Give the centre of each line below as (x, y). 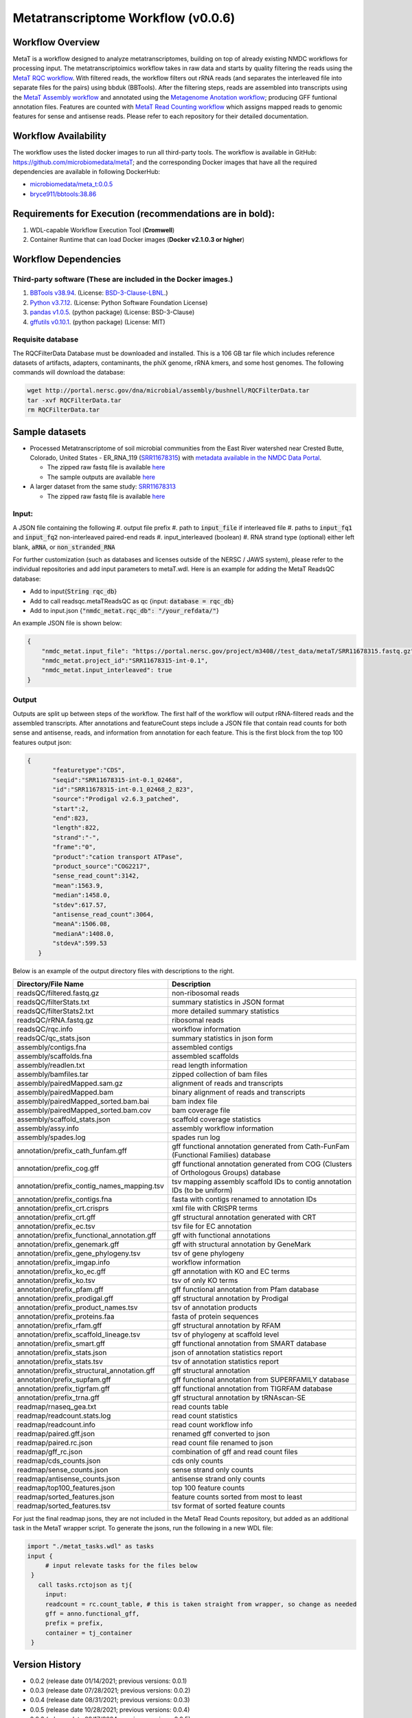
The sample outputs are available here (101, 477)
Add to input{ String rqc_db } (73, 592)
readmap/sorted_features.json (66, 1497)
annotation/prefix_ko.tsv (56, 1280)
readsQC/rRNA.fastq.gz (55, 1020)
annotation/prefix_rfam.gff (59, 1325)
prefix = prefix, (74, 1623)
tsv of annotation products (215, 1307)
